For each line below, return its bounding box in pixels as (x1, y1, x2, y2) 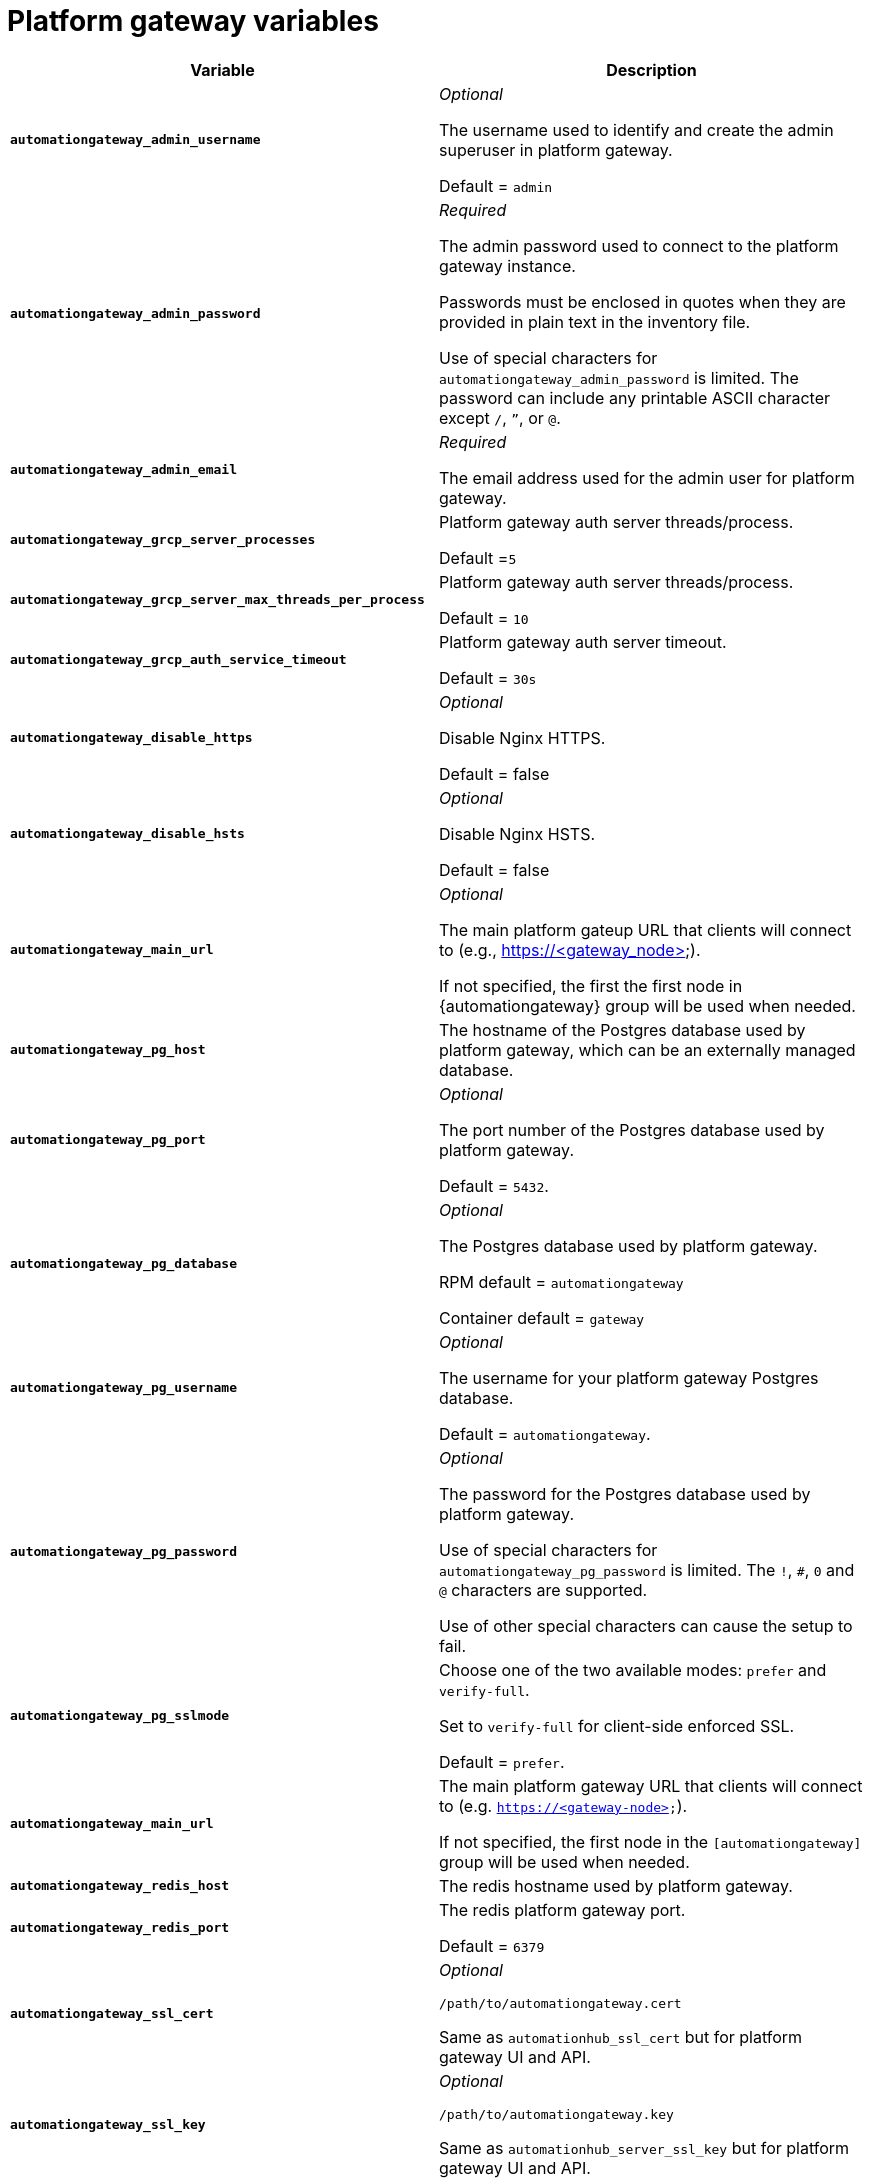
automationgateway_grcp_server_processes (10, 532, 316, 548)
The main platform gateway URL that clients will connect (439, 1775, 863, 1796)
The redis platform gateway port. (439, 1899, 686, 1920)
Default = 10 (439, 607, 529, 628)
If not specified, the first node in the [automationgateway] (439, 1831, 862, 1852)
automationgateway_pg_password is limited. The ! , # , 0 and (439, 1559, 855, 1580)
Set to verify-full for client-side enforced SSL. (439, 1715, 795, 1736)
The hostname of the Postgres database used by (439, 1019, 806, 1040)
